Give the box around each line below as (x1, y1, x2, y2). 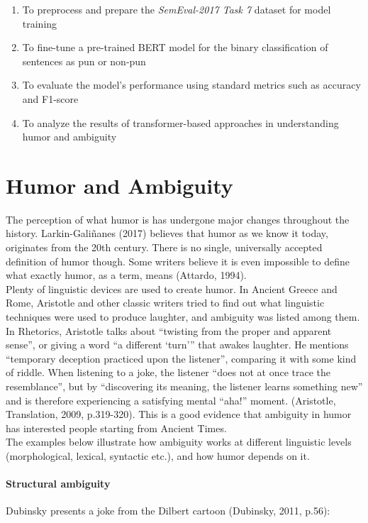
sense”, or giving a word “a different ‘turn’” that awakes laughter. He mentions (6, 337, 349, 352)
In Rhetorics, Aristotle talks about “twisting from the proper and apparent (6, 323, 332, 338)
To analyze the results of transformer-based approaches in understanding (22, 115, 339, 130)
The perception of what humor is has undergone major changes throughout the (6, 211, 350, 226)
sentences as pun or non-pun (22, 53, 146, 68)
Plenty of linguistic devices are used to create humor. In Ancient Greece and (6, 281, 338, 296)
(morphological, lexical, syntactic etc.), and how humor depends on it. (6, 448, 310, 463)
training (22, 16, 57, 31)
